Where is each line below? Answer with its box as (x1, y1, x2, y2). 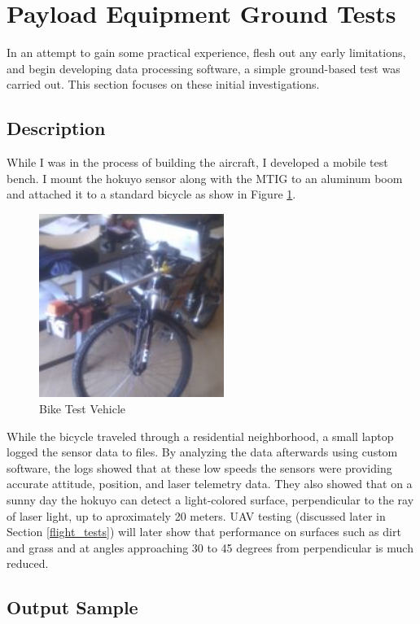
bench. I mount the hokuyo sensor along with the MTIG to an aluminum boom (7, 169, 403, 186)
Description (7, 116, 106, 141)
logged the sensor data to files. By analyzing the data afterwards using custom (7, 443, 398, 460)
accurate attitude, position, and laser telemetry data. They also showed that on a (7, 475, 413, 492)
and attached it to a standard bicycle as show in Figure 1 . (7, 185, 296, 203)
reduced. (7, 555, 49, 572)
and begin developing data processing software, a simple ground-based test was (7, 59, 400, 76)
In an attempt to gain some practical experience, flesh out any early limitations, (7, 44, 406, 61)
